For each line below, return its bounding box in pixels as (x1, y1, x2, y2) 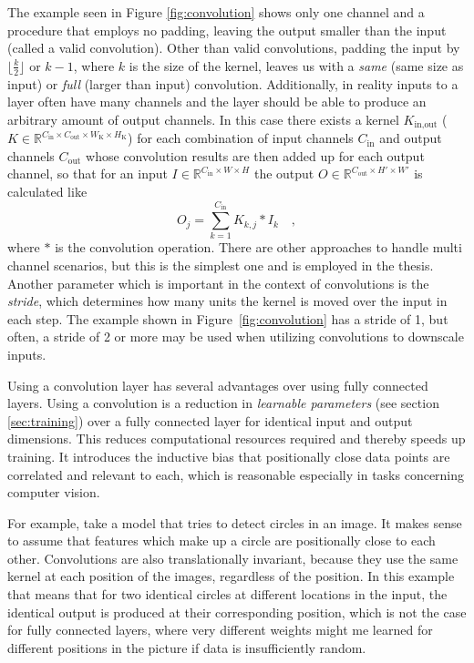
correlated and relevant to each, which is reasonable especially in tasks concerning (7, 464, 465, 484)
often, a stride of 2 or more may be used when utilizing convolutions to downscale (7, 327, 464, 346)
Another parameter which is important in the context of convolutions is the (7, 273, 429, 292)
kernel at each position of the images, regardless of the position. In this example (7, 566, 455, 586)
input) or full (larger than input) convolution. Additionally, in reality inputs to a (7, 74, 459, 93)
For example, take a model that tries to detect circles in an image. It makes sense (7, 513, 462, 532)
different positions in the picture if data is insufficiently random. (7, 637, 366, 657)
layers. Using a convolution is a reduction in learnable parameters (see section (7, 393, 439, 413)
